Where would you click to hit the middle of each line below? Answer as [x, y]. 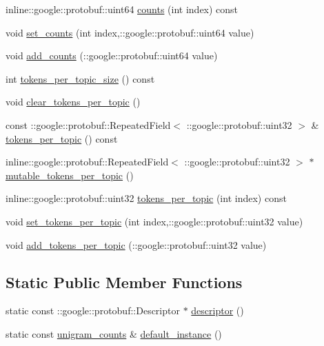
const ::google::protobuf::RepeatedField [88, 124]
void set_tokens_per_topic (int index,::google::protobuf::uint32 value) [154, 221]
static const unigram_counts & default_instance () [114, 333]
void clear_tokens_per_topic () [73, 102]
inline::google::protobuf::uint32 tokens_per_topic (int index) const [146, 198]
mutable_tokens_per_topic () [70, 175]
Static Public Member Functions [124, 282]
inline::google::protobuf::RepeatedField [87, 162]
